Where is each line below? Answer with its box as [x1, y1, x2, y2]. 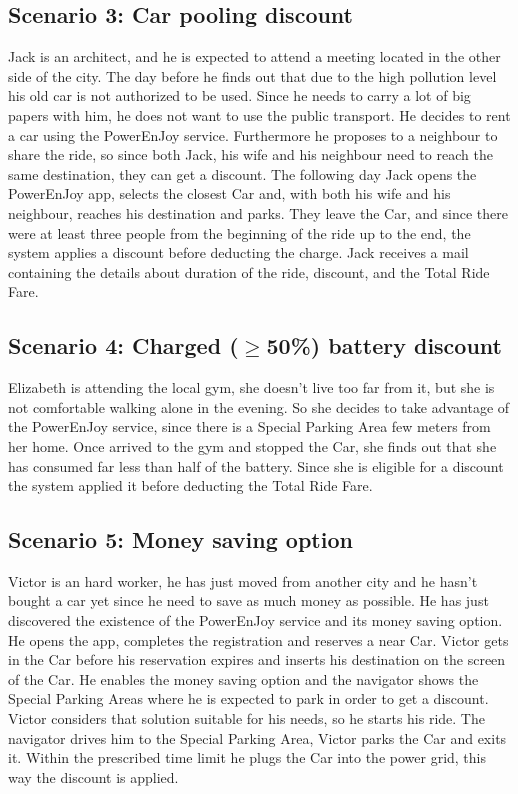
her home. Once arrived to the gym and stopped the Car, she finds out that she [8, 435, 497, 456]
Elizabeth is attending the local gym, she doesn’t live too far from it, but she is [8, 377, 495, 398]
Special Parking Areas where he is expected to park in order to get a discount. [8, 688, 489, 709]
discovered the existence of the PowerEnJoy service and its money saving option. [8, 610, 503, 631]
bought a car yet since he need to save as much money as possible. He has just [8, 590, 489, 611]
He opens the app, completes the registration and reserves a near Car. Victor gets [8, 629, 509, 650]
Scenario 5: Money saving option [8, 524, 353, 555]
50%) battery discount [266, 330, 502, 361]
